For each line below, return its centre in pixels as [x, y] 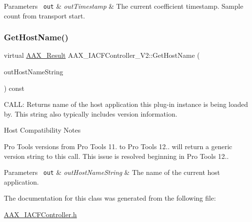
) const [14, 88]
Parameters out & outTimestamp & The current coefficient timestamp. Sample [124, 6]
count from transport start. [45, 15]
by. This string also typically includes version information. [91, 113]
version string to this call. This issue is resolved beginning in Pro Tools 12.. [116, 156]
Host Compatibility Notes [42, 130]
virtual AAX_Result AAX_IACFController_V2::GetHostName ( [102, 55]
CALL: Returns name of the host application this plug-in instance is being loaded [126, 104]
